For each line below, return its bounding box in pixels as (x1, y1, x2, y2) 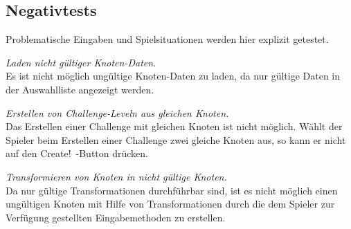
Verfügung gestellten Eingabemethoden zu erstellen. (6, 210, 226, 224)
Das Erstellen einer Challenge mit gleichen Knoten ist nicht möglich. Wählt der (6, 119, 343, 134)
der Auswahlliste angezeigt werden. (6, 82, 154, 96)
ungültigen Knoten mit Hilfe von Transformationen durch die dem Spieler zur (6, 196, 335, 211)
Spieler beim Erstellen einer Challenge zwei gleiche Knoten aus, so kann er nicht (6, 132, 346, 147)
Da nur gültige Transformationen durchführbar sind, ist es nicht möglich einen (6, 183, 338, 197)
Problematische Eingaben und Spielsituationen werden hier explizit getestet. (6, 32, 329, 46)
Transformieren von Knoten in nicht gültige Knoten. (6, 169, 227, 183)
